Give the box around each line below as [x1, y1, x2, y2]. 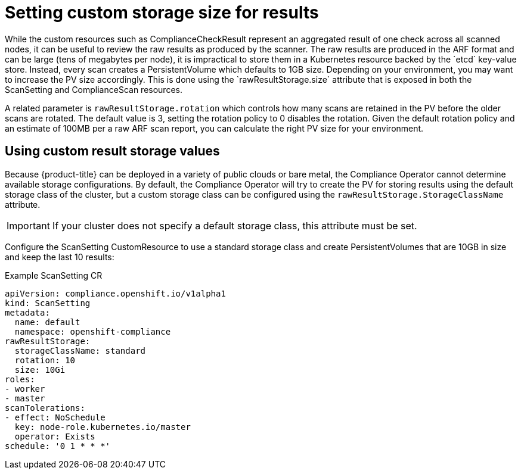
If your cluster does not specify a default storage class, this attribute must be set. [52, 219, 417, 232]
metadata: [5, 307, 50, 317]
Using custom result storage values [5, 144, 220, 159]
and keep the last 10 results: [5, 251, 114, 262]
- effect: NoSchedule [5, 412, 106, 422]
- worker [5, 383, 45, 394]
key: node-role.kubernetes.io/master [14, 422, 191, 432]
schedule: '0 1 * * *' [5, 441, 111, 451]
